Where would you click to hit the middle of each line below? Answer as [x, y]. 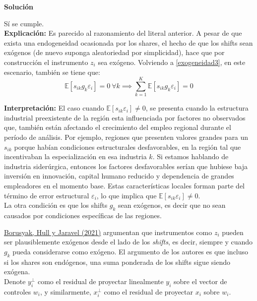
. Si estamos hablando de [191, 156]
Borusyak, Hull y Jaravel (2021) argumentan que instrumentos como [108, 232]
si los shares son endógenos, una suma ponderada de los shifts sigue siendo [117, 262]
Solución [19, 6]
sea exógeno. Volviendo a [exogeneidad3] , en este [172, 62]
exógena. [17, 271]
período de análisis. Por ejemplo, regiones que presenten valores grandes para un [126, 137]
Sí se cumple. [24, 23]
